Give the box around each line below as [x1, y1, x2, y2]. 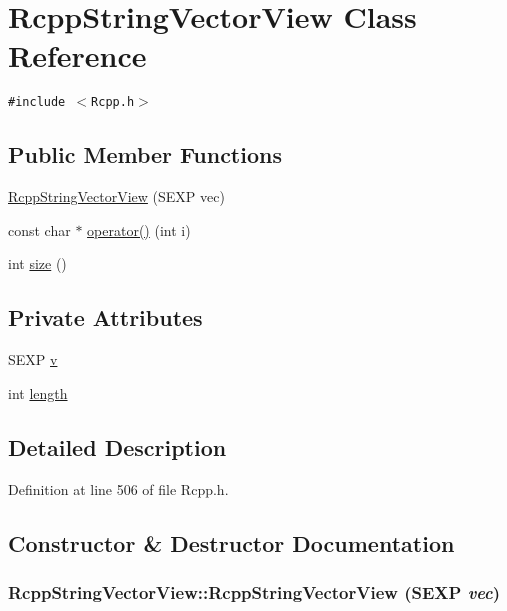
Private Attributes [8, 302, 203, 333]
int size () [8, 253, 67, 274]
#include [8, 95, 66, 110]
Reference [8, 35, 147, 76]
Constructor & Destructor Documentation [8, 527, 455, 558]
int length [8, 382, 68, 403]
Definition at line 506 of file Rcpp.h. [8, 478, 229, 499]
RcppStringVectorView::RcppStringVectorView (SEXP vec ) [8, 579, 501, 604]
